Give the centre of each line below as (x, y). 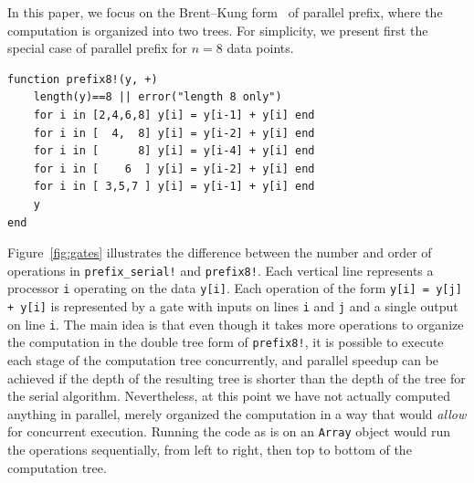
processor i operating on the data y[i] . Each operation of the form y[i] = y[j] (235, 288)
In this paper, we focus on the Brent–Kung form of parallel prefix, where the (225, 12)
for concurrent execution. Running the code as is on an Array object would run (229, 431)
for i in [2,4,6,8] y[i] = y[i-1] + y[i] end (174, 115)
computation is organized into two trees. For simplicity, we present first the (218, 30)
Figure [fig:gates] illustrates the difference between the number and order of (220, 252)
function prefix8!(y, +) (83, 79)
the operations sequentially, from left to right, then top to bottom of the (210, 450)
